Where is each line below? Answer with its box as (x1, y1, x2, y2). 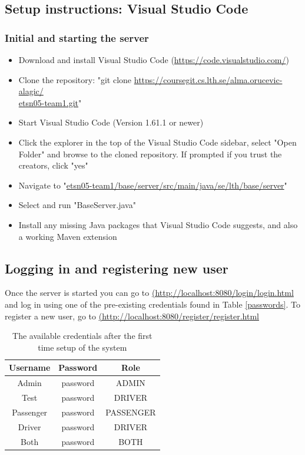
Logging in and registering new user (5, 259, 228, 277)
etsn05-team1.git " (18, 96, 82, 108)
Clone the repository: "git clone (18, 73, 132, 85)
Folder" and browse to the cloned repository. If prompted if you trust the (18, 147, 282, 160)
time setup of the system (38, 341, 127, 353)
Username (9, 361, 51, 374)
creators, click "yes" (18, 159, 88, 172)
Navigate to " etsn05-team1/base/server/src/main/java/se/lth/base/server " (18, 179, 287, 191)
